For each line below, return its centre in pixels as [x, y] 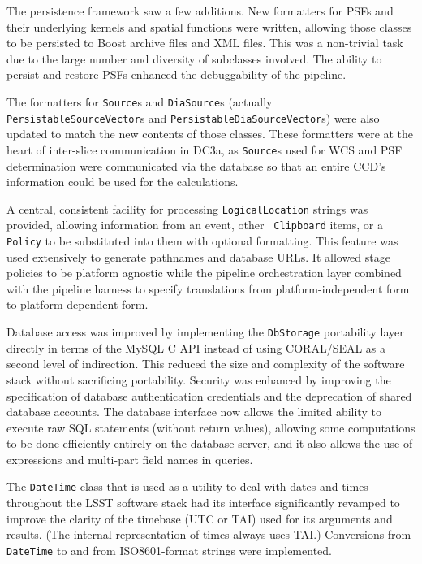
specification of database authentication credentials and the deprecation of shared [209, 395]
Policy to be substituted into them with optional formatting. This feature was [202, 241]
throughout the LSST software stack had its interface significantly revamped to [203, 503]
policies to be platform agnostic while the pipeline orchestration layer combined [204, 273]
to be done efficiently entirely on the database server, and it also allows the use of [210, 443]
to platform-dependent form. [78, 304]
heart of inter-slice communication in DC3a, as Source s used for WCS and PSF [205, 149]
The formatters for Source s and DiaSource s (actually [140, 101]
